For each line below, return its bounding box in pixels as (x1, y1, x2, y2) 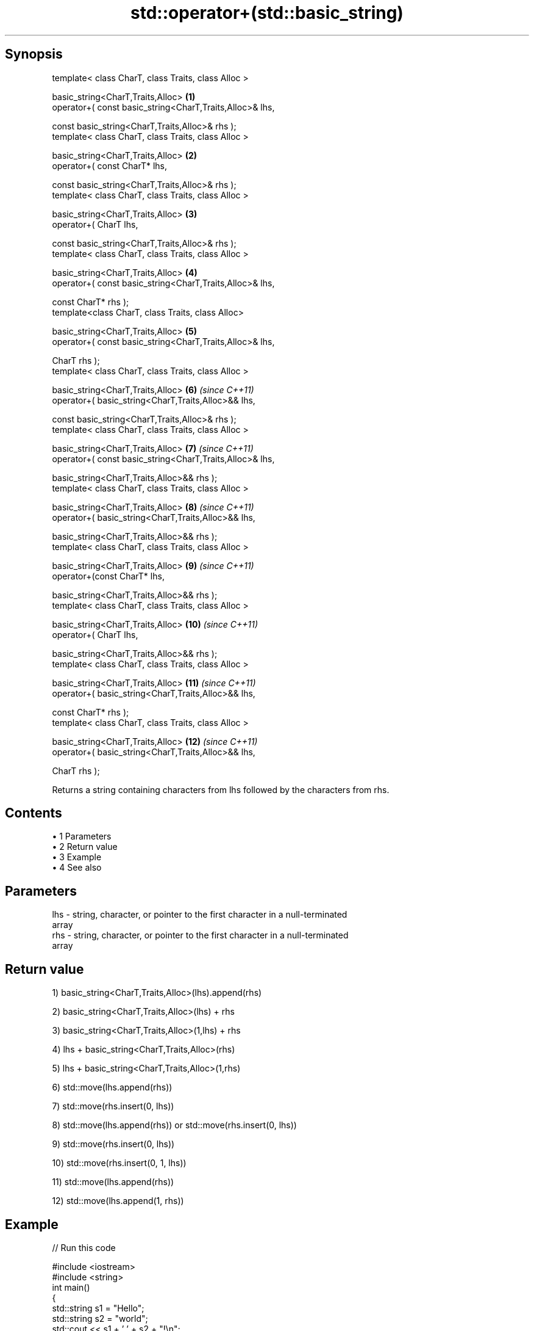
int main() (52, 1282, 90, 1293)
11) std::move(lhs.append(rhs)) (52, 1177, 174, 1188)
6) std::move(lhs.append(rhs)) (52, 1082, 173, 1093)
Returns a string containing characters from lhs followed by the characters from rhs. (52, 784, 390, 795)
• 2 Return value (52, 841, 118, 852)
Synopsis (5, 46, 63, 62)
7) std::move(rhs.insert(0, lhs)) (52, 1101, 174, 1112)
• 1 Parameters (52, 831, 112, 842)
